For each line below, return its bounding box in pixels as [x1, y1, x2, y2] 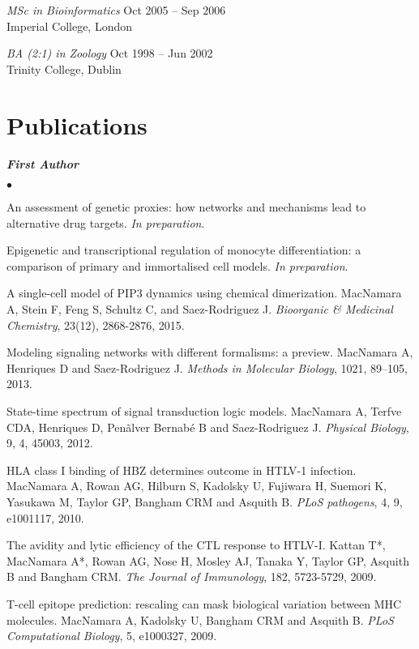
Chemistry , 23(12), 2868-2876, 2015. [6, 316, 185, 333]
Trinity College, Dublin [6, 60, 122, 77]
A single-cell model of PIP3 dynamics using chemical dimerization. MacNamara [6, 284, 402, 301]
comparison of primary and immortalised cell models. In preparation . [6, 257, 348, 274]
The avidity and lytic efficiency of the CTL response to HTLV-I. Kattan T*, [6, 536, 386, 553]
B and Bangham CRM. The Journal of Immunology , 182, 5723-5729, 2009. [6, 568, 377, 585]
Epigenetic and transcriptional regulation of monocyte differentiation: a [6, 241, 361, 258]
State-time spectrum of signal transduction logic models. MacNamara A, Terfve [6, 403, 402, 420]
